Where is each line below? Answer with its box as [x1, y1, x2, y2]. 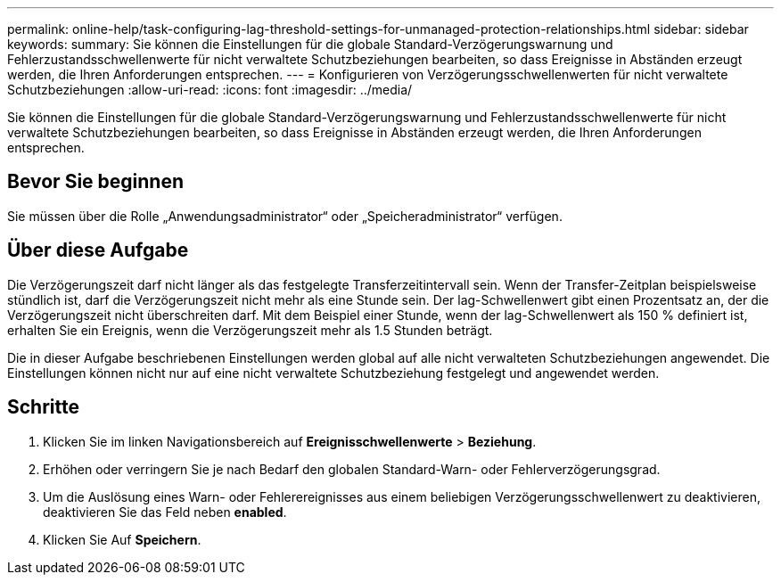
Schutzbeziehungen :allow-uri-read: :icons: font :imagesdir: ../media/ [7, 82, 413, 97]
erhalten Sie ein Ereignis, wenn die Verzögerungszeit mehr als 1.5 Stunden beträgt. [7, 322, 493, 338]
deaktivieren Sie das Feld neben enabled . [43, 504, 287, 520]
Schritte [7, 396, 79, 419]
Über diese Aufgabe [7, 239, 189, 262]
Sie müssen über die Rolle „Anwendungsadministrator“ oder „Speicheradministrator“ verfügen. [7, 208, 563, 224]
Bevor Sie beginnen [7, 170, 185, 193]
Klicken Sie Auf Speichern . [43, 531, 201, 547]
